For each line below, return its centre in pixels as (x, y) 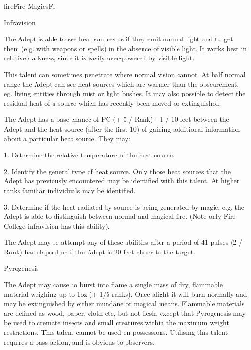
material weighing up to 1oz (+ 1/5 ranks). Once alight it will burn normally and (125, 294)
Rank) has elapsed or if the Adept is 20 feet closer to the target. (99, 251)
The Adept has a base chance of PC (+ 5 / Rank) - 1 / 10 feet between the (117, 119)
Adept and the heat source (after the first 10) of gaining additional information (122, 128)
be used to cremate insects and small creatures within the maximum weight (117, 322)
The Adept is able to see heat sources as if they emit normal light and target (118, 39)
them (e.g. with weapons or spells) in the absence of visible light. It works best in (125, 48)
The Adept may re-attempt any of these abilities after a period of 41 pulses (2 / (123, 242)
